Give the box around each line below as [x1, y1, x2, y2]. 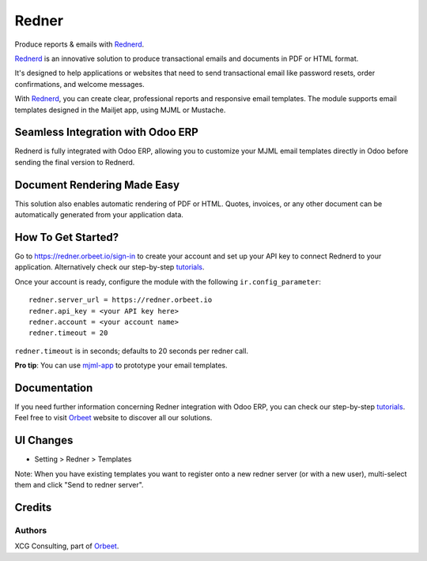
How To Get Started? [14, 230, 119, 244]
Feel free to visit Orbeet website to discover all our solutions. [14, 413, 213, 423]
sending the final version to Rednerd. [14, 157, 135, 167]
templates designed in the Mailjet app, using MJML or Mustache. [14, 105, 226, 115]
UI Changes [14, 434, 74, 447]
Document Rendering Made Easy [14, 178, 180, 191]
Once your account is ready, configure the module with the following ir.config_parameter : [14, 277, 322, 286]
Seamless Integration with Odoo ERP [14, 126, 199, 139]
